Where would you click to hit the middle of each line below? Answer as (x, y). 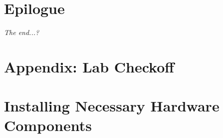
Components (48, 125)
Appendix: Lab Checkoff (89, 66)
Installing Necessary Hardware (112, 106)
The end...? (22, 32)
